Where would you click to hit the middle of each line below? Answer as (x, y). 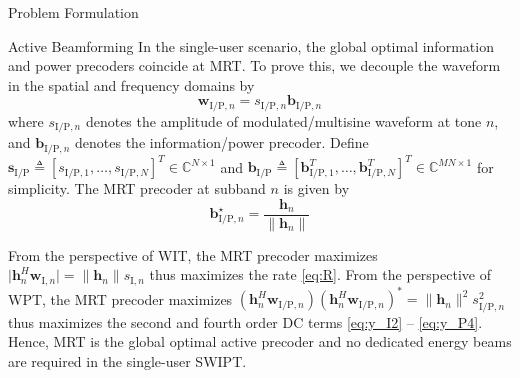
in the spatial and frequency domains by (131, 84)
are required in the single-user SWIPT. (127, 360)
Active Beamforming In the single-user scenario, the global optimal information (251, 45)
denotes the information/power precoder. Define (222, 142)
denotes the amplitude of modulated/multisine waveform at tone (283, 120)
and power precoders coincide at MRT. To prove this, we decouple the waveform (254, 65)
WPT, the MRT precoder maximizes (120, 298)
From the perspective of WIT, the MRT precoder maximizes (193, 254)
